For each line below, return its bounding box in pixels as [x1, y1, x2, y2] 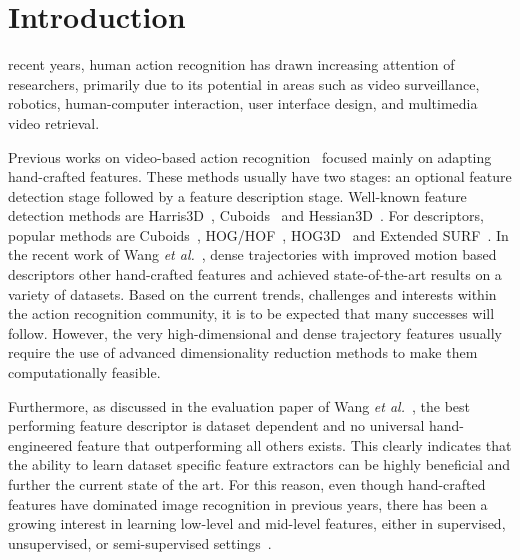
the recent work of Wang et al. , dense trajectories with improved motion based [8, 244, 497, 265]
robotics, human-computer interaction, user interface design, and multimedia [8, 93, 478, 114]
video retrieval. [8, 112, 100, 133]
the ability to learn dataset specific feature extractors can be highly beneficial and [8, 454, 511, 475]
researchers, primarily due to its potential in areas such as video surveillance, [8, 73, 480, 94]
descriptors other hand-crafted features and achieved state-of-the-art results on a [8, 264, 502, 285]
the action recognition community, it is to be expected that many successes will [8, 303, 495, 324]
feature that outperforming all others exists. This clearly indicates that [77, 434, 512, 455]
